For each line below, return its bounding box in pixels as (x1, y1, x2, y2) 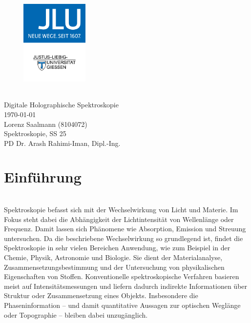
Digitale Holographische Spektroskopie (4, 100, 119, 110)
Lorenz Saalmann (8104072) (4, 119, 87, 129)
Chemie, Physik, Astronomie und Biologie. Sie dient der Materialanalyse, (4, 252, 223, 262)
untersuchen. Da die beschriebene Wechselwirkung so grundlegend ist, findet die (4, 233, 243, 243)
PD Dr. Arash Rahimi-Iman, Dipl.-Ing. (4, 138, 121, 148)
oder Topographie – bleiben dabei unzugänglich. (4, 309, 148, 320)
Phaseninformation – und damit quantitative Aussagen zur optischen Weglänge (4, 300, 241, 310)
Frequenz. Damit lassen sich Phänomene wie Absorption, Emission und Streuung (4, 223, 246, 234)
